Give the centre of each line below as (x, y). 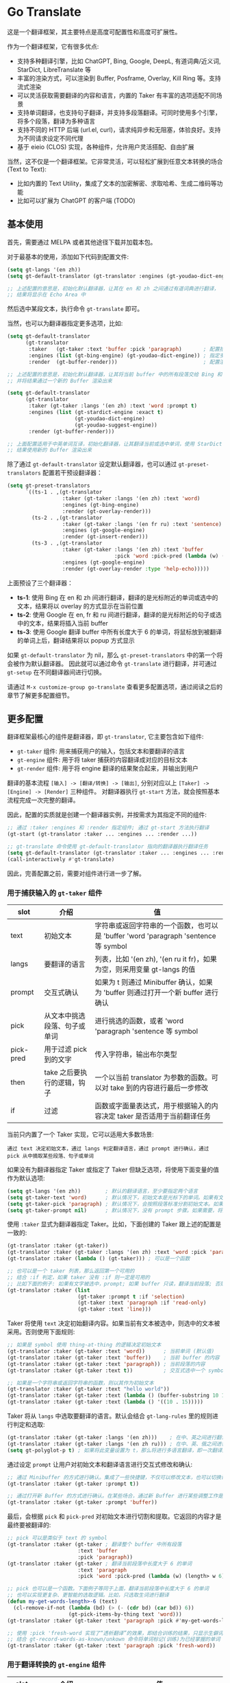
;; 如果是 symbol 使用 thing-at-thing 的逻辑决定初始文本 (84, 1345)
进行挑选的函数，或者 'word (139, 1020)
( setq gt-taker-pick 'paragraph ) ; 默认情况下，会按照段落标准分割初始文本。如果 (115, 1204)
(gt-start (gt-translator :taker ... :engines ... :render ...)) (102, 834)
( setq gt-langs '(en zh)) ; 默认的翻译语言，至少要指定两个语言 (103, 1191)
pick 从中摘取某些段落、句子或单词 (51, 1156)
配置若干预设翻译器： (72, 473)
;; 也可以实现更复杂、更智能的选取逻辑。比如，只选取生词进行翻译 (88, 1595)
